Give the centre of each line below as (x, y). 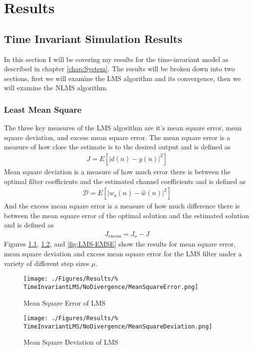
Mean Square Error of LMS (64, 302)
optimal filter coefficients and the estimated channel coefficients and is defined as (125, 181)
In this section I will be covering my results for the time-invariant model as (116, 59)
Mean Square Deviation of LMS (71, 342)
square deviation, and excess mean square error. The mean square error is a (117, 137)
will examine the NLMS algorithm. (56, 88)
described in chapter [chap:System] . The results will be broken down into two (119, 69)
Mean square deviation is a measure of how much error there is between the (117, 171)
